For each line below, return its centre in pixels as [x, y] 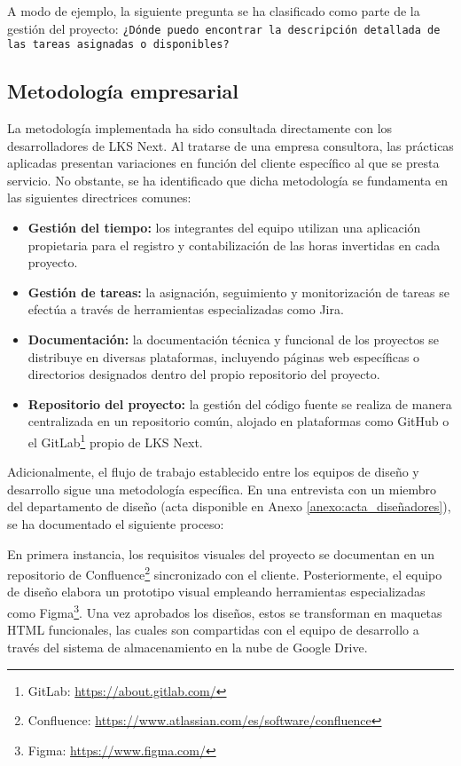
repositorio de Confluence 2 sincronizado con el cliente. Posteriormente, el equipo [225, 573]
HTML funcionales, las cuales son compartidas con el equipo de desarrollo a [213, 630]
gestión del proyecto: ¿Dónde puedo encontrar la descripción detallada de [224, 28]
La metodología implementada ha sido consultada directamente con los [200, 128]
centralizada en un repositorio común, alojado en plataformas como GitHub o [238, 421]
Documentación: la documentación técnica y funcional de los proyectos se [234, 340]
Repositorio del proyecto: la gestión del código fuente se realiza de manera [240, 403]
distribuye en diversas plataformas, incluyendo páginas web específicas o [224, 356]
